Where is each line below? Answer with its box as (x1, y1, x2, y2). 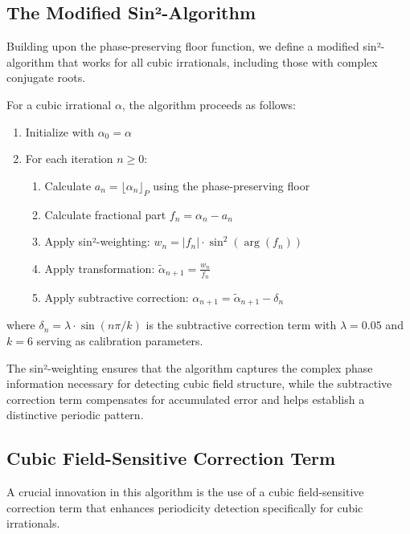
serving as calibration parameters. (36, 332, 203, 349)
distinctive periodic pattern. (6, 406, 144, 423)
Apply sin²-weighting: (44, 233, 150, 250)
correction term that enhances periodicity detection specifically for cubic (6, 499, 363, 516)
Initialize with (25, 123, 94, 140)
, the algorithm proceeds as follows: (121, 96, 296, 112)
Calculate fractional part (44, 206, 166, 222)
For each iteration (25, 150, 113, 167)
